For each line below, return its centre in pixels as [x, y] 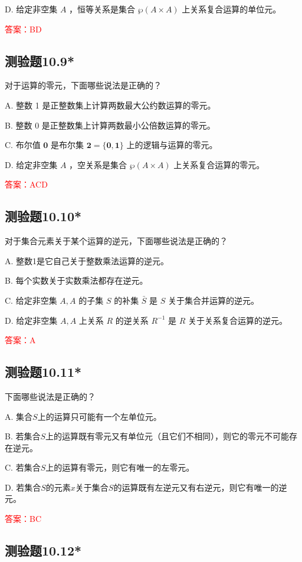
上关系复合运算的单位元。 [232, 9]
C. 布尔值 [23, 145]
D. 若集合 [23, 487]
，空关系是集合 [98, 164]
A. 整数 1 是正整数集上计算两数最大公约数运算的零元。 [110, 105]
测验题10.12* [43, 551]
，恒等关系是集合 [102, 9]
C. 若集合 [23, 467]
